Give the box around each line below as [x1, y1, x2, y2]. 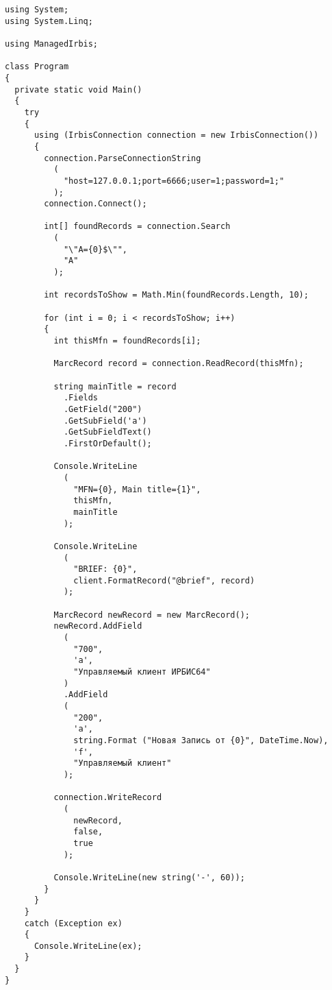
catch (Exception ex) [24, 918, 123, 928]
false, [73, 827, 103, 837]
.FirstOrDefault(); [63, 438, 152, 448]
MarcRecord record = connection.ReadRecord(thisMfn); [53, 359, 304, 369]
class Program [5, 62, 69, 72]
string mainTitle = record [53, 381, 177, 391]
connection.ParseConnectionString [44, 153, 201, 163]
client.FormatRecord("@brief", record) [73, 575, 255, 585]
